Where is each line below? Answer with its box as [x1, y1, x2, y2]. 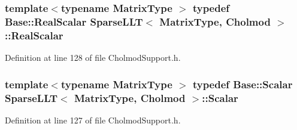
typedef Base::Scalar [192, 76, 293, 91]
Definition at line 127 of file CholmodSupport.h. [5, 113, 181, 126]
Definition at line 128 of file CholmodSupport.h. [5, 51, 181, 64]
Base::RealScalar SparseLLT [5, 14, 143, 29]
